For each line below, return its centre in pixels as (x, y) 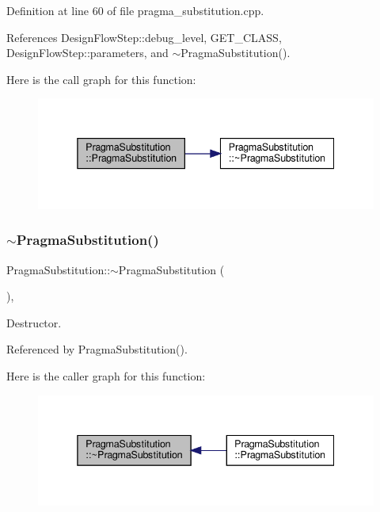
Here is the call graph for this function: (101, 79)
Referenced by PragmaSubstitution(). (97, 349)
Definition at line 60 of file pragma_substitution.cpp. (135, 10)
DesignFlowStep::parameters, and (87, 53)
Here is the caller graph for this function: (106, 376)
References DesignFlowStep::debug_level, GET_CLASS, (144, 37)
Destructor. (34, 322)
